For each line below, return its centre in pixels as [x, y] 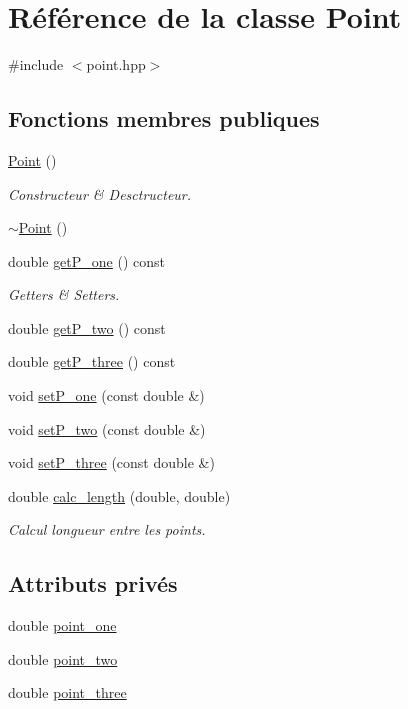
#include [36, 64]
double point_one [62, 625]
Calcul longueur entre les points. [107, 529]
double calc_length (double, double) [119, 495]
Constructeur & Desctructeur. [100, 193]
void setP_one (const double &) [106, 395]
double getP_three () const [92, 361]
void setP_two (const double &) [107, 428]
